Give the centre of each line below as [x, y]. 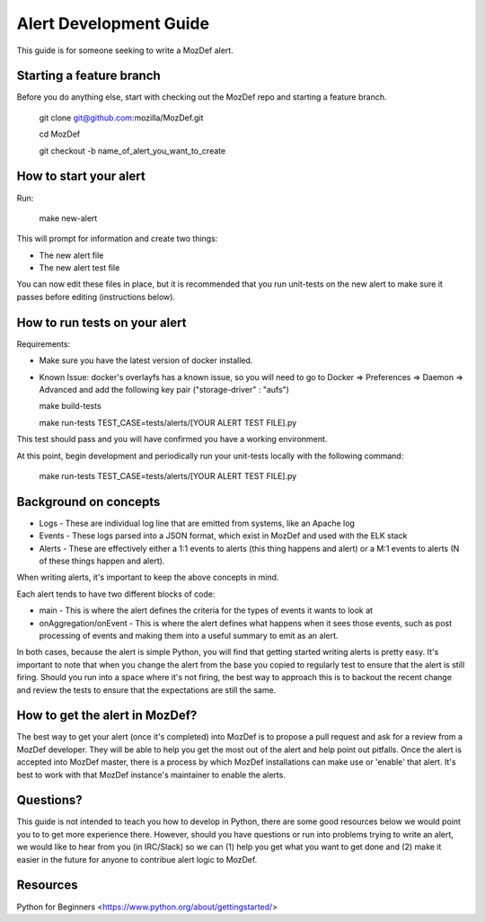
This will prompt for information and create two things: [117, 239]
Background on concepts [88, 502]
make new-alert [68, 218]
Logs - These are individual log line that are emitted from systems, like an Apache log [197, 523]
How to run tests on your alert [101, 322]
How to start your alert [81, 177]
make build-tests [71, 406]
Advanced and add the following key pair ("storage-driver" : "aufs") [164, 389]
